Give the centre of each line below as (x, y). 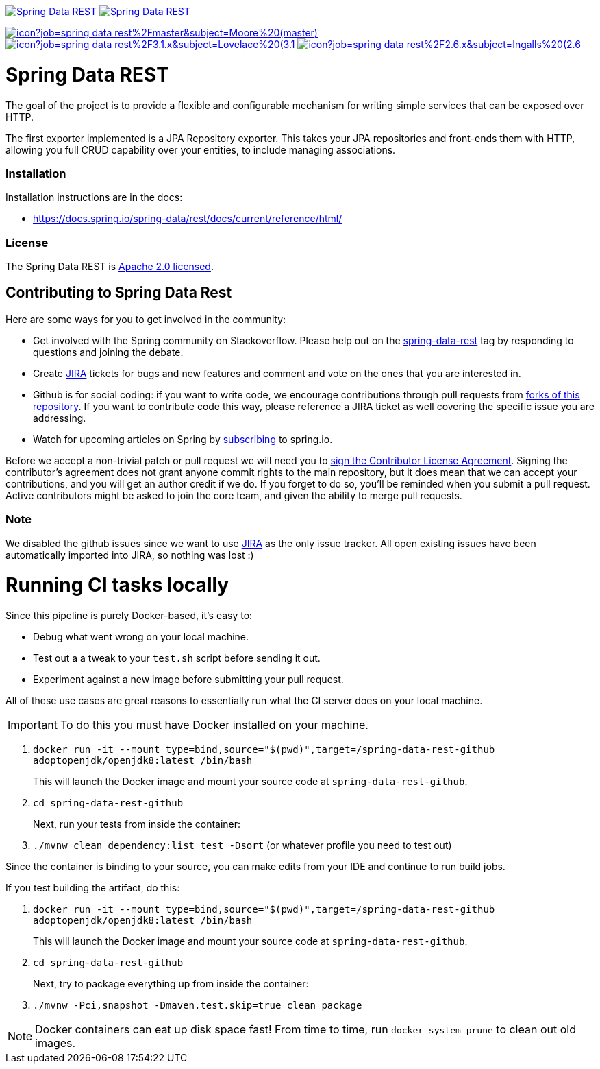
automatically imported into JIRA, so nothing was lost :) (130, 555)
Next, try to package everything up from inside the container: (171, 984)
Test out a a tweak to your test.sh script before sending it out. (177, 658)
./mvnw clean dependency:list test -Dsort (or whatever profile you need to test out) (242, 845)
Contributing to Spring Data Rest (119, 293)
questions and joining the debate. (108, 352)
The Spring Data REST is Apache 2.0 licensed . (110, 266)
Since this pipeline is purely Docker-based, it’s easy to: (129, 616)
